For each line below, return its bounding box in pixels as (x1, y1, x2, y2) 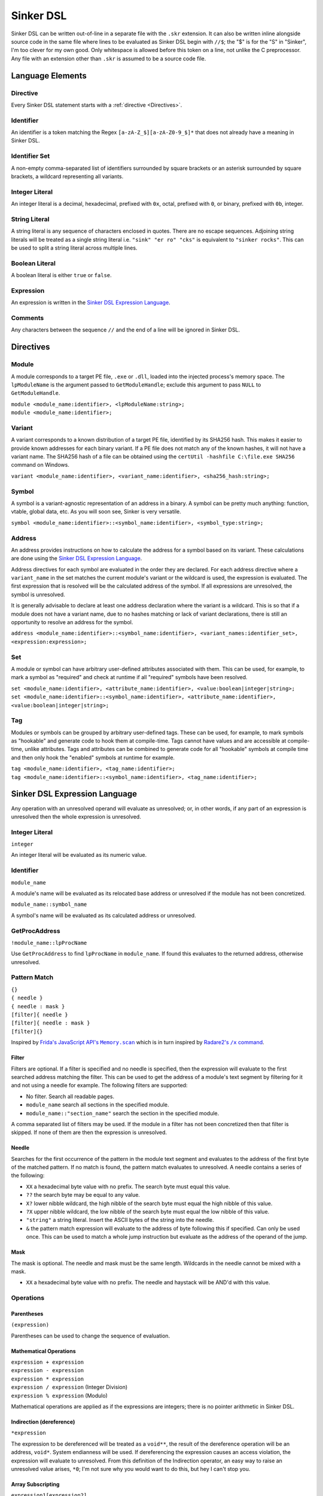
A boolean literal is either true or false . (11, 272, 112, 279)
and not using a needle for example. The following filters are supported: (11, 1082, 188, 1089)
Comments (11, 314, 44, 323)
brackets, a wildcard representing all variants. (11, 172, 124, 180)
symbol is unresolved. (11, 591, 65, 598)
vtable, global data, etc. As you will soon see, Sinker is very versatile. (11, 508, 182, 515)
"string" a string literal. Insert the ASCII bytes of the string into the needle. (26, 1217, 214, 1224)
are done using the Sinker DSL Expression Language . (11, 555, 142, 562)
